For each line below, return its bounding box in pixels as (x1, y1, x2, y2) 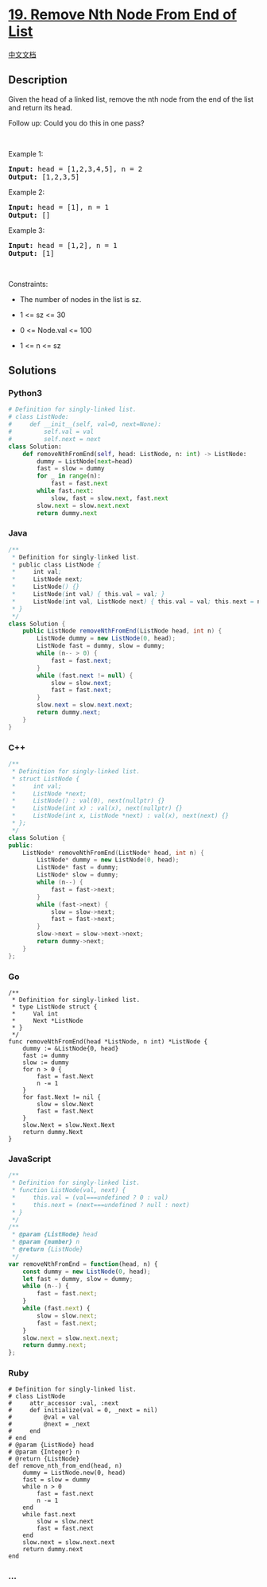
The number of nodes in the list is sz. (19, 294, 141, 304)
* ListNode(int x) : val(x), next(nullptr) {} (11, 804, 183, 812)
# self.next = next (8, 435, 102, 443)
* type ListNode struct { (11, 1003, 98, 1011)
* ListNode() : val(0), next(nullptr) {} (11, 797, 165, 805)
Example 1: (8, 149, 44, 158)
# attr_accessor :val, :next (8, 1399, 119, 1407)
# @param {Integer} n (8, 1448, 80, 1456)
